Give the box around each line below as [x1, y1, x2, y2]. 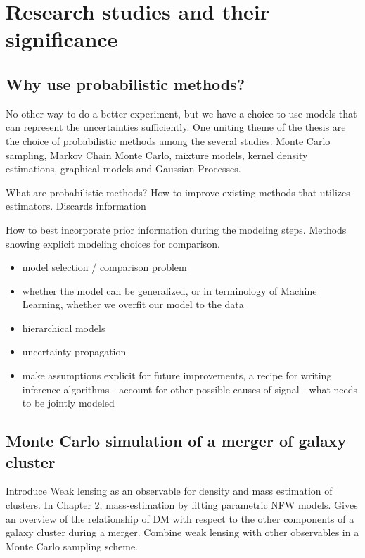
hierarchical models [22, 320, 105, 335]
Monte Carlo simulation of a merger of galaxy [6, 430, 347, 452]
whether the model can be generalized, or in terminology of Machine [22, 283, 317, 298]
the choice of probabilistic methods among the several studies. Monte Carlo [6, 133, 331, 148]
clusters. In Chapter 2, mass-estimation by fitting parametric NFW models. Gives [6, 497, 358, 512]
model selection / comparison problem [22, 260, 187, 274]
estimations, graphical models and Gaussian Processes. [6, 161, 241, 176]
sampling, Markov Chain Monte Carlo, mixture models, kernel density [6, 147, 308, 162]
